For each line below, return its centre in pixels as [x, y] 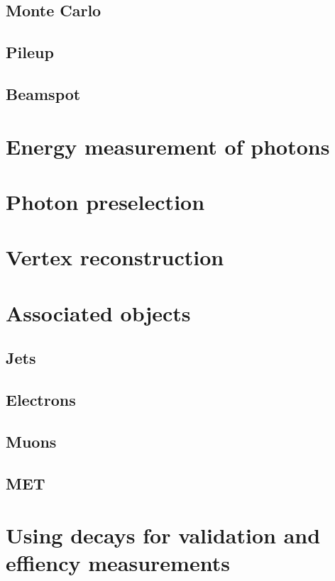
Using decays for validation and [163, 535]
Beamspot [43, 93]
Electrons [41, 400]
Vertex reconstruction [115, 257]
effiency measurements [118, 563]
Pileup [30, 52]
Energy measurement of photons [168, 146]
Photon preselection [105, 201]
